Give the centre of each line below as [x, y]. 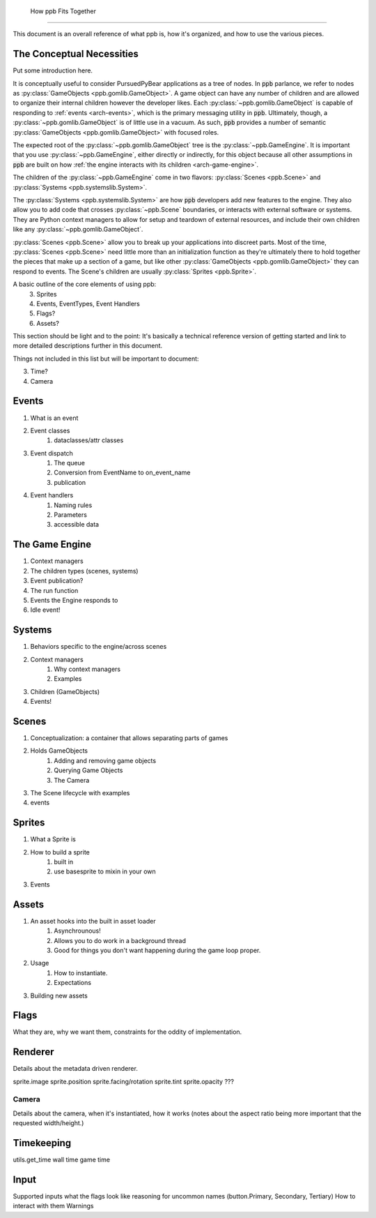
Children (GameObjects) [65, 691]
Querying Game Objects [88, 770]
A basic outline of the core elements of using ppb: [85, 284]
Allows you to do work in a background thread [120, 940]
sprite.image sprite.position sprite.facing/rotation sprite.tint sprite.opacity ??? [124, 1081]
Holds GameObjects [59, 751]
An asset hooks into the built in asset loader [93, 921]
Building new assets [59, 995]
